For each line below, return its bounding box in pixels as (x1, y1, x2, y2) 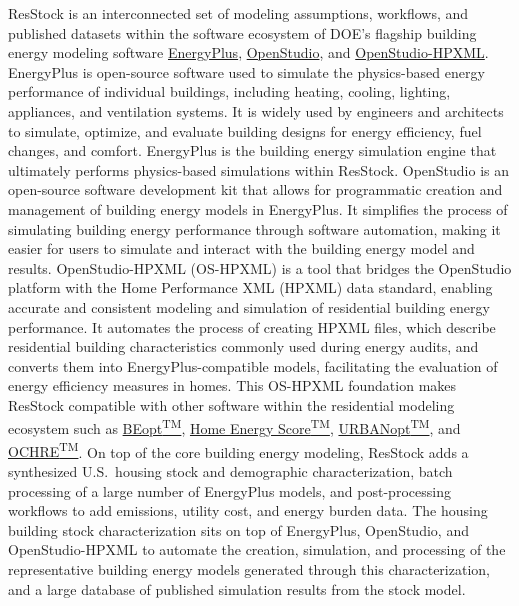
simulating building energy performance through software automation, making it (8, 218, 501, 239)
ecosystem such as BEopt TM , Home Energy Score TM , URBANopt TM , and (8, 415, 461, 439)
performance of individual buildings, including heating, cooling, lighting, (8, 81, 451, 102)
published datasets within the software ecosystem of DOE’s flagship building (8, 22, 477, 43)
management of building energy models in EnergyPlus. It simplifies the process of (8, 198, 508, 219)
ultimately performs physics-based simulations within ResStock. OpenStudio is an (8, 159, 510, 180)
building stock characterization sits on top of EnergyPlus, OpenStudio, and (8, 519, 469, 540)
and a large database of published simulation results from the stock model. (8, 578, 466, 599)
